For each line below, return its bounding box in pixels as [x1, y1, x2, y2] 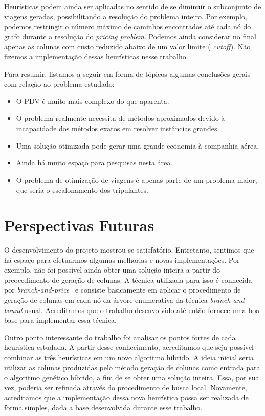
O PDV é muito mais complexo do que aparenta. [16, 95, 169, 106]
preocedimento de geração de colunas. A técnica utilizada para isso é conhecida [4, 274, 252, 285]
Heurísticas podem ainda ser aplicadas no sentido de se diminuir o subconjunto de [4, 1, 261, 11]
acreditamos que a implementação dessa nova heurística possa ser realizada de [4, 392, 249, 403]
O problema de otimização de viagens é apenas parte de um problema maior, [16, 174, 257, 185]
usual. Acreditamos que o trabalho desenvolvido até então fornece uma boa [25, 304, 260, 315]
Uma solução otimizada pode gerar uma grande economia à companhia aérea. [16, 140, 259, 151]
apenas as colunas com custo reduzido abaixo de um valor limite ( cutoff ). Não [4, 41, 251, 52]
